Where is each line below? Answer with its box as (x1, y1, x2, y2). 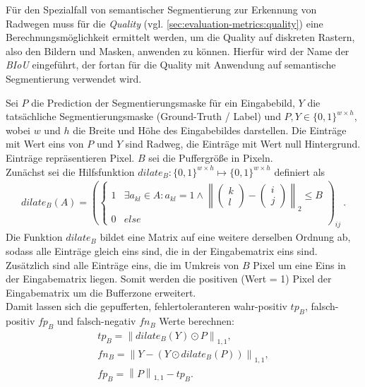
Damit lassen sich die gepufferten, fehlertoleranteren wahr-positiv (6, 299, 287, 314)
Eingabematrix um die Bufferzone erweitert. (6, 285, 196, 299)
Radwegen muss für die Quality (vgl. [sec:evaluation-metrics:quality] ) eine (6, 16, 323, 30)
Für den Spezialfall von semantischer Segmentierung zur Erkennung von (6, 2, 317, 16)
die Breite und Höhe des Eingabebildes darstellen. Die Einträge (73, 122, 347, 137)
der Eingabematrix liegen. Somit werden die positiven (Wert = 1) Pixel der (6, 271, 332, 286)
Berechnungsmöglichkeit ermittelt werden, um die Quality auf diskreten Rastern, (6, 30, 355, 44)
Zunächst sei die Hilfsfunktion (6, 164, 135, 179)
